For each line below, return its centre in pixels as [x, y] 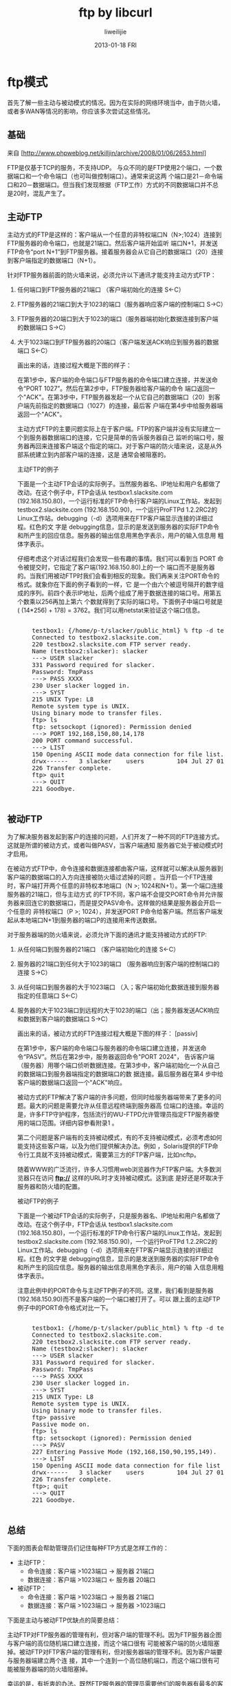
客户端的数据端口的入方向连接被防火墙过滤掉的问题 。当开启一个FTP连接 [110, 877]
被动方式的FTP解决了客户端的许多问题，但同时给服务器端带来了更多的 [116, 1097]
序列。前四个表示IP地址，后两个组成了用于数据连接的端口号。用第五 [125, 593]
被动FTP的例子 [38, 1201]
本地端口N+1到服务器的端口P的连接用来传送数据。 [90, 920]
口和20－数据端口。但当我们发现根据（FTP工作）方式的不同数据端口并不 [110, 184]
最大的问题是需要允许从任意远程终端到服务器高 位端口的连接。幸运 [123, 1106]
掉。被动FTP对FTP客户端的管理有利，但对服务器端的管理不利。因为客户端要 [115, 1652]
